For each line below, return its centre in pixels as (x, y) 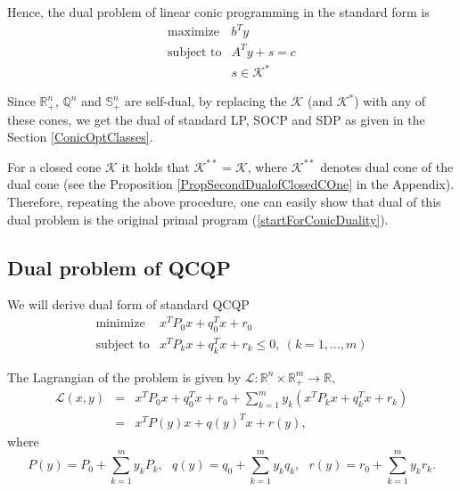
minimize (120, 324)
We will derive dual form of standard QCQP (128, 304)
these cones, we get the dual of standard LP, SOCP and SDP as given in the (216, 119)
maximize (194, 33)
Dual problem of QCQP (119, 267)
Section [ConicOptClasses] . (80, 137)
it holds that (156, 166)
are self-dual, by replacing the (206, 101)
